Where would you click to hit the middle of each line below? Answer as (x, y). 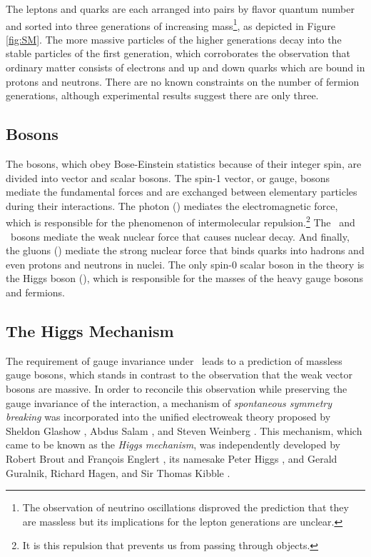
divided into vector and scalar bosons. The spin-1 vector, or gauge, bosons (168, 177)
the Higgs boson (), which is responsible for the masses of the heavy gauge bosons (184, 278)
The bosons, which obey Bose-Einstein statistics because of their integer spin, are (184, 164)
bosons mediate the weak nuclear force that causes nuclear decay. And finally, (180, 236)
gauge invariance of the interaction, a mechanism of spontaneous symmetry (169, 402)
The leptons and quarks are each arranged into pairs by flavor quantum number (180, 9)
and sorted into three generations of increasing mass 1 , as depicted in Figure (171, 24)
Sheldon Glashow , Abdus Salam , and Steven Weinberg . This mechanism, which (184, 430)
